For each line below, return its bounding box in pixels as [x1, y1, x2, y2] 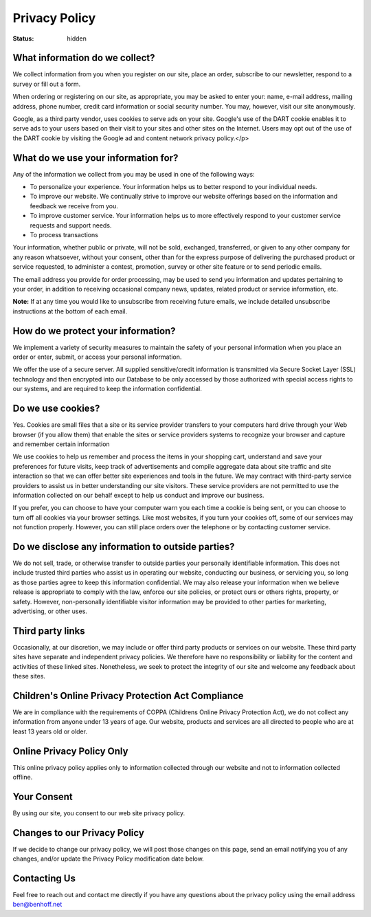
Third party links [12, 625, 85, 637]
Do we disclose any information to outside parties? [12, 540, 235, 553]
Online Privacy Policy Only [12, 745, 128, 757]
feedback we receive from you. [30, 201, 118, 210]
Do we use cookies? [12, 403, 100, 415]
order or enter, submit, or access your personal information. [12, 353, 182, 361]
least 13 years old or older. [12, 727, 87, 736]
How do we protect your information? [12, 325, 176, 337]
